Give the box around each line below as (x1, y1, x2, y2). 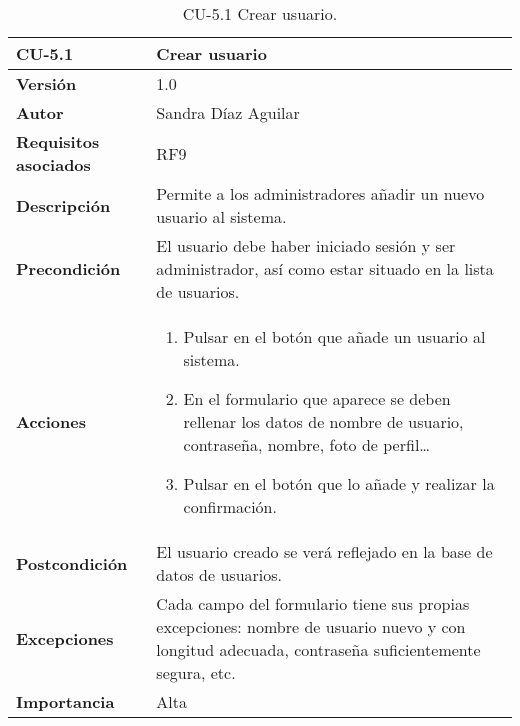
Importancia (16, 690, 115, 713)
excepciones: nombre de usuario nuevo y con (156, 615, 466, 638)
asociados (16, 153, 91, 176)
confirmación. (183, 495, 277, 518)
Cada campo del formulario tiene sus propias (156, 592, 470, 615)
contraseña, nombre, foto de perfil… (183, 433, 431, 456)
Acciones (16, 410, 86, 433)
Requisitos (16, 130, 100, 153)
